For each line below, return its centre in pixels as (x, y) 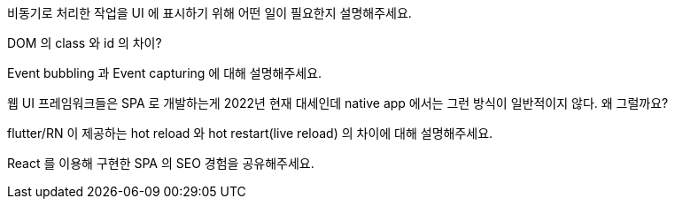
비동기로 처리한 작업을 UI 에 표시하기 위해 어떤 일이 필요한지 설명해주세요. (209, 13)
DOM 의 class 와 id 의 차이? (85, 43)
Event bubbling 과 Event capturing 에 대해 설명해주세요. (165, 73)
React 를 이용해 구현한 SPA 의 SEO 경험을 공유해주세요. (161, 163)
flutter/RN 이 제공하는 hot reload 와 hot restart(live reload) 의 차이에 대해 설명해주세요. (250, 133)
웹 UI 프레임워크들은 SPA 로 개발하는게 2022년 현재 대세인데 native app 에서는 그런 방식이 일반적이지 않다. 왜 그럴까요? (338, 103)
